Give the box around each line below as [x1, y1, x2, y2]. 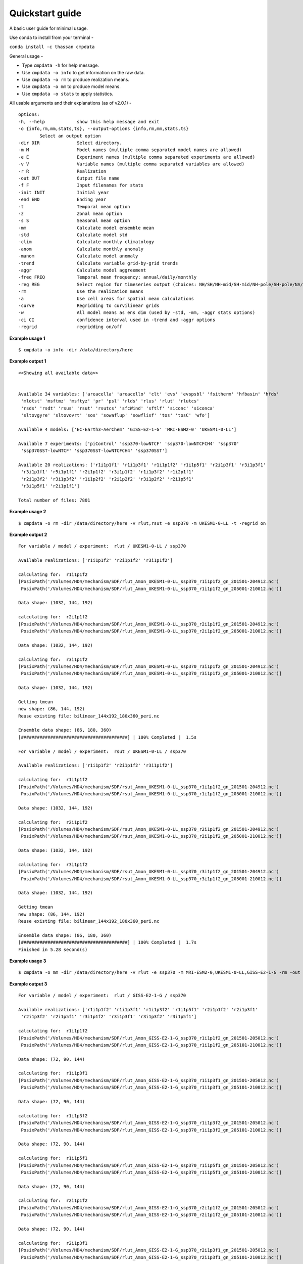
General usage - [9, 53, 43, 59]
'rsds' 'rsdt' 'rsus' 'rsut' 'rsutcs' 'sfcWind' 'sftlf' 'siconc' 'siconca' [21, 405, 216, 411]
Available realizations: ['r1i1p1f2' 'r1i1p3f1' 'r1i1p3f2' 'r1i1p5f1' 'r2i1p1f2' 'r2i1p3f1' [18, 1007, 258, 1012]
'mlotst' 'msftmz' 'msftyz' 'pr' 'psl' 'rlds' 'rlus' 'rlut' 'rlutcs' [21, 398, 199, 404]
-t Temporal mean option [18, 204, 131, 209]
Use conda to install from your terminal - [9, 34, 93, 40]
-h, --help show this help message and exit [18, 119, 160, 124]
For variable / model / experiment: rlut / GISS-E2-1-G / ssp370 [18, 992, 186, 999]
